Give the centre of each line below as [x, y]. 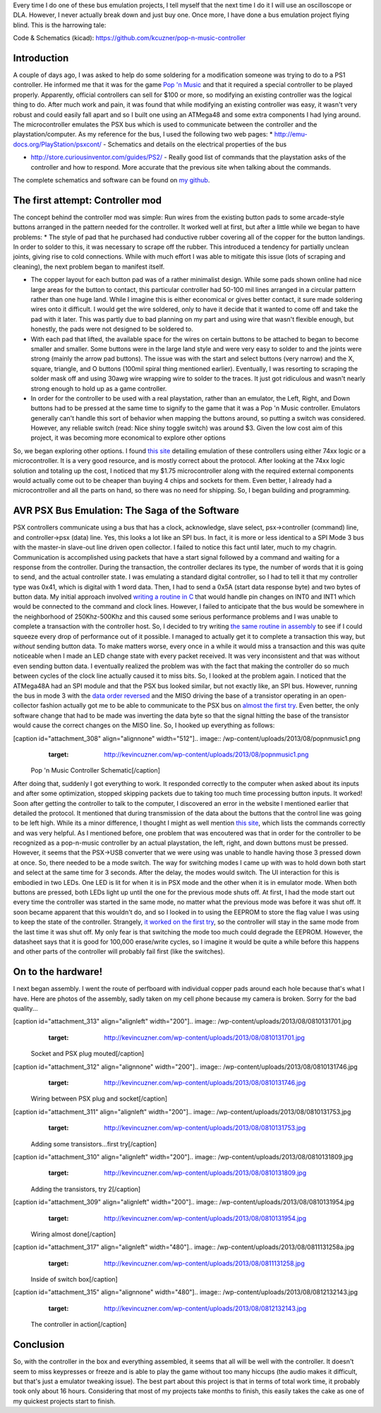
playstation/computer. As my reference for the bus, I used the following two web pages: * [143, 134]
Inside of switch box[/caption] [74, 1279]
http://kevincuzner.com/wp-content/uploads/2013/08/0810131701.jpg [204, 1037]
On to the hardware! [58, 972]
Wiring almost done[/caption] [73, 1234]
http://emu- [291, 134]
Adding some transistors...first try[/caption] [94, 1144]
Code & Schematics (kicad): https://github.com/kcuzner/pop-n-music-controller [129, 38]
